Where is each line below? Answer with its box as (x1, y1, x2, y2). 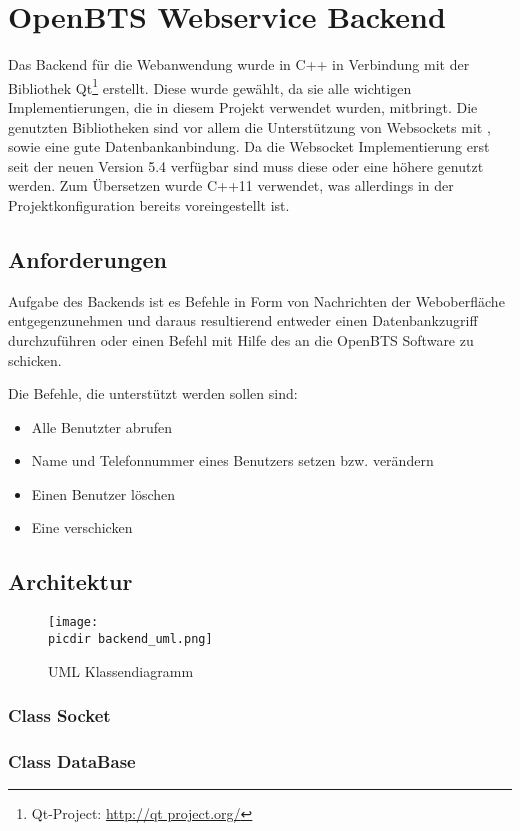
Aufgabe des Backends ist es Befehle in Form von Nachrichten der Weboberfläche (8, 290, 505, 311)
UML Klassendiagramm (48, 660, 194, 681)
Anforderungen (8, 243, 167, 274)
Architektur (8, 566, 133, 597)
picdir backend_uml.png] (48, 631, 213, 646)
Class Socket (8, 703, 111, 728)
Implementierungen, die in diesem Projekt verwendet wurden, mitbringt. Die (8, 96, 478, 117)
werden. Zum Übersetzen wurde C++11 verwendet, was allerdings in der (8, 175, 454, 196)
